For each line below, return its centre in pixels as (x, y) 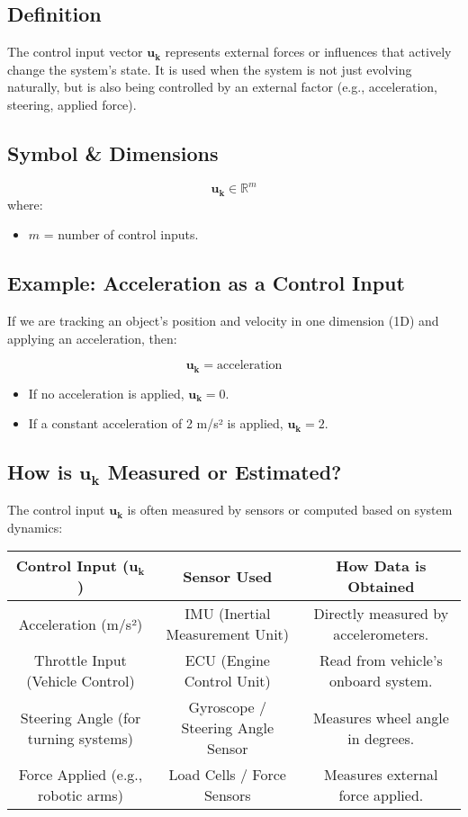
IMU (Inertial (228, 614)
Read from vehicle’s (381, 660)
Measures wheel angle (381, 717)
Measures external (381, 775)
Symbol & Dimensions (113, 153)
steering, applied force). (72, 104)
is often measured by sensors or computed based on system (290, 510)
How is (40, 472)
